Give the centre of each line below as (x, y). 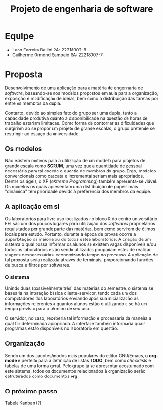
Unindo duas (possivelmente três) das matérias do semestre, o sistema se (79, 288)
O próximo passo (31, 391)
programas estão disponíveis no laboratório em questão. (62, 328)
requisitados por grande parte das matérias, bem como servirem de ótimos (80, 229)
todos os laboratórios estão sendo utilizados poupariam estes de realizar (78, 249)
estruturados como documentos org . (42, 376)
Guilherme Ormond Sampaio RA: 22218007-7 (57, 55)
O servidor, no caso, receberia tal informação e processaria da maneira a (78, 318)
